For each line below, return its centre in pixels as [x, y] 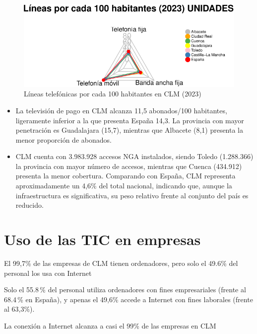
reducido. [30, 205]
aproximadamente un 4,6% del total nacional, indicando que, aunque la [124, 186]
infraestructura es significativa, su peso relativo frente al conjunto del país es [132, 195]
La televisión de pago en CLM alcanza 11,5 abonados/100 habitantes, [121, 110]
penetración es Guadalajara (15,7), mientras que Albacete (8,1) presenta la [129, 130]
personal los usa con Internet [48, 273]
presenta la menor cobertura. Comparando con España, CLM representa [126, 176]
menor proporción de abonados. [64, 139]
